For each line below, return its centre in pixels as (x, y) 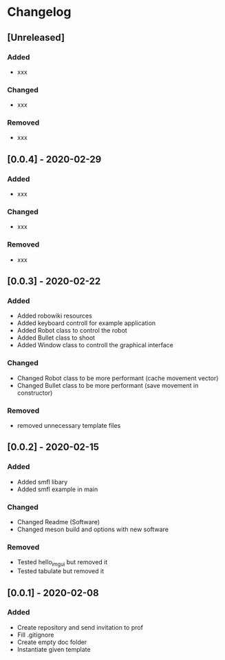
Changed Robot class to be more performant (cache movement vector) (118, 378)
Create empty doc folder (52, 642)
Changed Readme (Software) (58, 522)
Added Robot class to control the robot (72, 331)
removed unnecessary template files (69, 426)
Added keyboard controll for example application (86, 323)
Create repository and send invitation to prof (80, 627)
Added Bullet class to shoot (56, 338)
